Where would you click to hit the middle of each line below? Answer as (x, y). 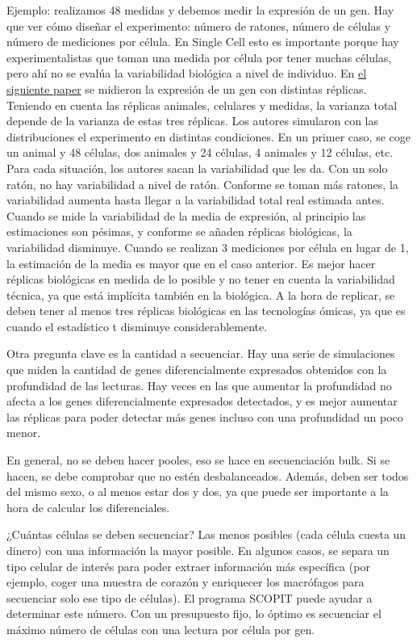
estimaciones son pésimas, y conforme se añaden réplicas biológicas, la (179, 231)
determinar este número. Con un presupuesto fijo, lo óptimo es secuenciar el (194, 614)
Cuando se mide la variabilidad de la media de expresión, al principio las (186, 215)
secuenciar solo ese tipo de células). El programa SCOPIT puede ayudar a (190, 597)
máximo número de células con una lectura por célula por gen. (161, 629)
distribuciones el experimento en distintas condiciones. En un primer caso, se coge (208, 136)
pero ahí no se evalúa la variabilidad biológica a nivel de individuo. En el (187, 73)
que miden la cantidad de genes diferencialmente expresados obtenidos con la (197, 370)
